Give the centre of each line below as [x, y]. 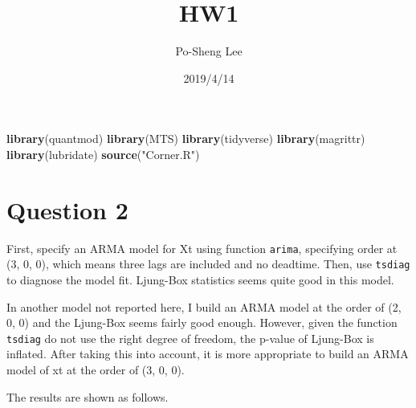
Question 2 [67, 209]
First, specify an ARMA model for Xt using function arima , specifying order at [202, 248]
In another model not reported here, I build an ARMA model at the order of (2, [204, 306]
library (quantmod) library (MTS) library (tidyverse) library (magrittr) [186, 139]
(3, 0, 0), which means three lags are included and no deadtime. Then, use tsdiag [208, 264]
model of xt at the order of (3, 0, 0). [96, 369]
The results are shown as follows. [88, 396]
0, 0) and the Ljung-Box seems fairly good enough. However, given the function [202, 322]
